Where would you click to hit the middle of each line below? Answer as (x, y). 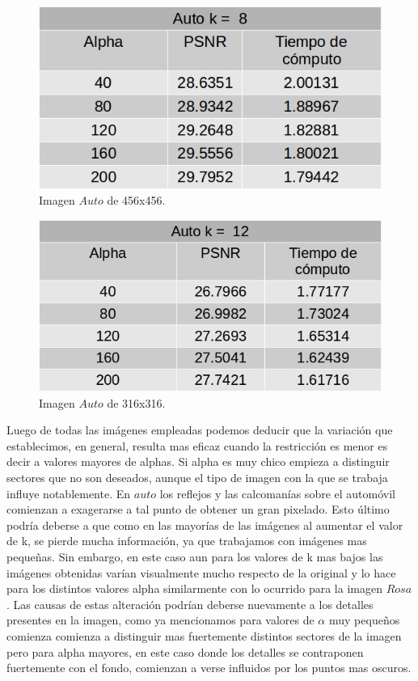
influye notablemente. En (69, 493)
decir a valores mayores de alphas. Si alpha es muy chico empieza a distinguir (198, 461)
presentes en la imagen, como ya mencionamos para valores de (160, 620)
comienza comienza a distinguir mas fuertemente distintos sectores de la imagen (204, 635)
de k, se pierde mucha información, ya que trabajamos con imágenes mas (187, 541)
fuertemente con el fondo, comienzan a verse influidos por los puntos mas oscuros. (209, 668)
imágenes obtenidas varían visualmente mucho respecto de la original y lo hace (201, 572)
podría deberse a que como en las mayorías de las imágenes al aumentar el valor (205, 524)
